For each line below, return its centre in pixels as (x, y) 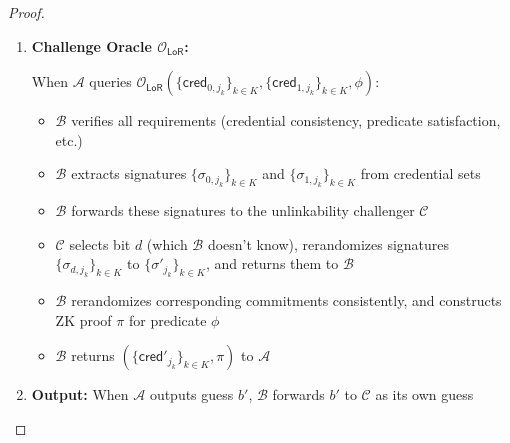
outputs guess (191, 394)
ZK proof (83, 319)
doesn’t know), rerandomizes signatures (328, 243)
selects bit (100, 243)
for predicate (167, 319)
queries (110, 81)
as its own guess (424, 394)
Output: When (80, 394)
